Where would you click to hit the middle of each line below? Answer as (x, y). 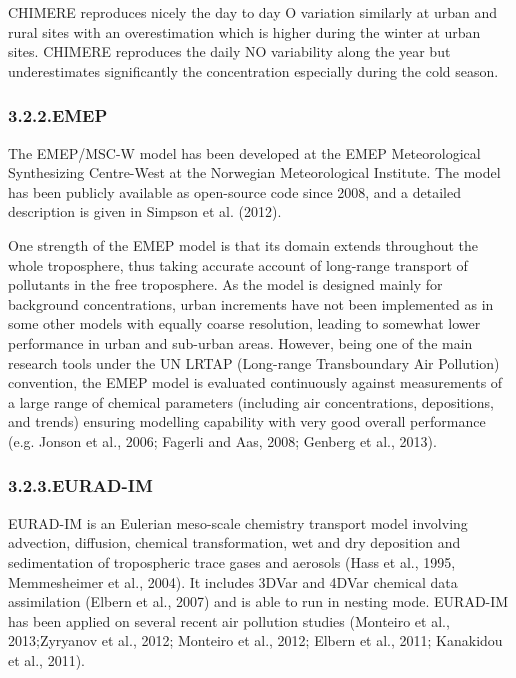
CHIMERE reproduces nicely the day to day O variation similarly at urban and (253, 12)
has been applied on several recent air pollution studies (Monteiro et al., (229, 620)
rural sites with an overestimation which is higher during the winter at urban (244, 31)
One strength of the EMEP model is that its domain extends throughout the (243, 244)
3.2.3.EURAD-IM (80, 485)
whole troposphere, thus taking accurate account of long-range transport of (238, 264)
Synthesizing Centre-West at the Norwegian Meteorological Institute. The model (254, 172)
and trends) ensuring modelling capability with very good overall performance (247, 421)
